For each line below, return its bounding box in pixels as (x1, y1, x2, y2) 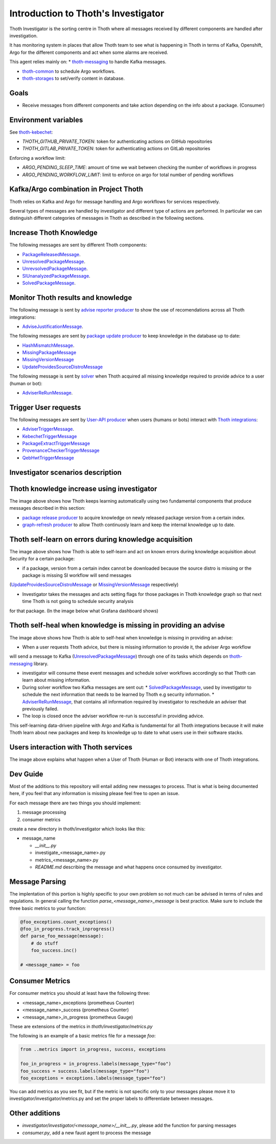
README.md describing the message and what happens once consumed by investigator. (35, 864, 222, 870)
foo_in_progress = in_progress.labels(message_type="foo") (20, 1061, 171, 1067)
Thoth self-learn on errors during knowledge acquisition (9, 535, 193, 544)
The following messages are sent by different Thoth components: (9, 242, 147, 248)
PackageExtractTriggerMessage (22, 441, 90, 447)
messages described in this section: (9, 505, 85, 511)
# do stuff (31, 940, 58, 946)
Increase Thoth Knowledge (9, 228, 98, 237)
